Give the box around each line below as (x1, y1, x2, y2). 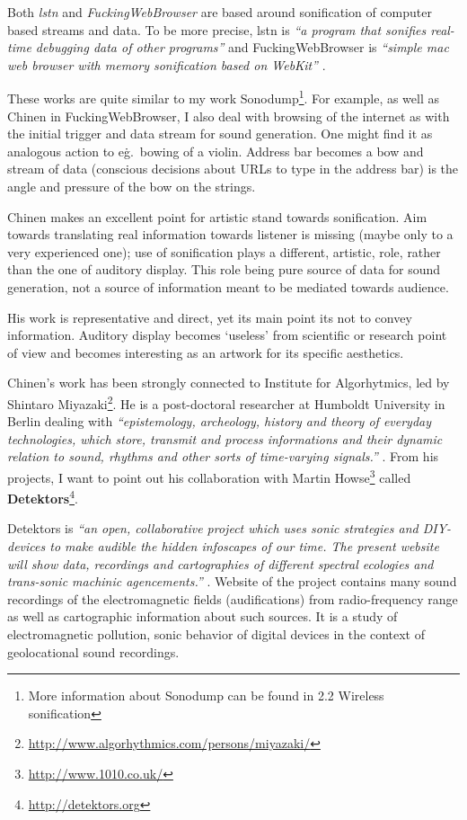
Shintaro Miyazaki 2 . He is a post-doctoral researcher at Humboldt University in (7, 391, 445, 413)
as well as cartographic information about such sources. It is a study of (7, 607, 398, 626)
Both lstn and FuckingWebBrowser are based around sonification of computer (7, 3, 432, 21)
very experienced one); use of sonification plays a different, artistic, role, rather (7, 242, 441, 261)
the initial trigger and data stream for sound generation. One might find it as (7, 124, 433, 143)
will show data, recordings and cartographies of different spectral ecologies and (7, 554, 434, 573)
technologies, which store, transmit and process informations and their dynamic (7, 429, 443, 448)
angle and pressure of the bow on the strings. (7, 177, 256, 195)
